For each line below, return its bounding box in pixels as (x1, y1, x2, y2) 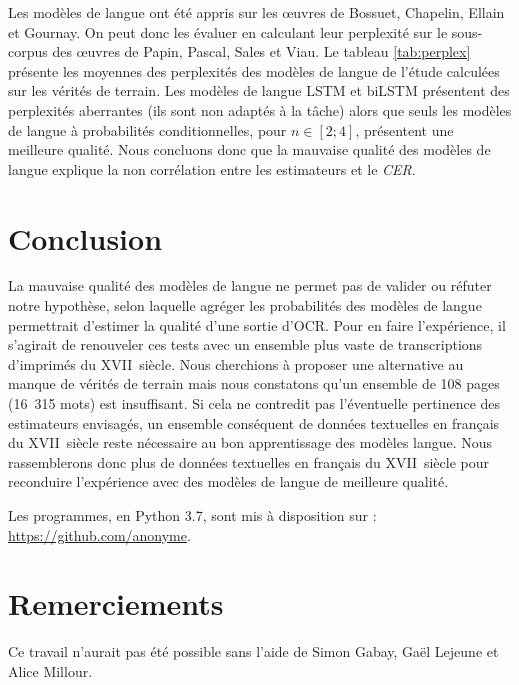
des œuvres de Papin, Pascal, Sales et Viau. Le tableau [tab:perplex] (52, 41, 471, 62)
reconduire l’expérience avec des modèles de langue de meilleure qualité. (8, 471, 449, 492)
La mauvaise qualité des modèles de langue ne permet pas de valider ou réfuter (8, 275, 492, 296)
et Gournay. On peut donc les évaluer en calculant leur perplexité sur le (8, 21, 448, 42)
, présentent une (355, 119, 454, 140)
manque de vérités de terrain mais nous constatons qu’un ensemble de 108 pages (8, 373, 500, 394)
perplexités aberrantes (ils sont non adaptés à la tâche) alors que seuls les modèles (8, 99, 512, 120)
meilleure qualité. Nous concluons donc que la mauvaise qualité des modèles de (8, 139, 491, 160)
